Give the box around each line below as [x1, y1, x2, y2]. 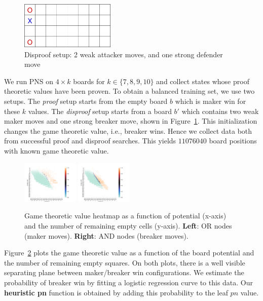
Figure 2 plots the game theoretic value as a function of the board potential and [4, 247, 254, 258]
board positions [209, 135, 257, 146]
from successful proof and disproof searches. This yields [4, 135, 176, 146]
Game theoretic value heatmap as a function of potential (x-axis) [24, 210, 227, 221]
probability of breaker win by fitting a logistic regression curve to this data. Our [4, 277, 253, 288]
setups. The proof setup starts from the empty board [4, 96, 168, 106]
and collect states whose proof [156, 76, 249, 86]
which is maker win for [175, 96, 246, 106]
